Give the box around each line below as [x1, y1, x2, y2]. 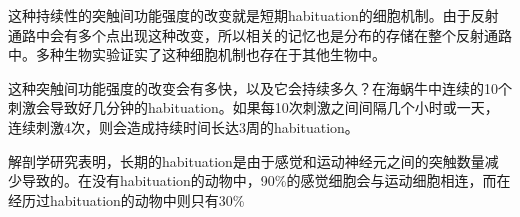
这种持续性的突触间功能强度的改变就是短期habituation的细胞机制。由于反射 [8, 5, 499, 25]
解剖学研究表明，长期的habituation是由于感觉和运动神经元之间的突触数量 [8, 150, 485, 171]
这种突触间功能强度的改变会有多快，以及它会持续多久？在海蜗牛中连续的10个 [8, 77, 512, 98]
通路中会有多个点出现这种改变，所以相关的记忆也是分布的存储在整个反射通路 [8, 24, 512, 45]
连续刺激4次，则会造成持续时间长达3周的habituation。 [8, 116, 359, 137]
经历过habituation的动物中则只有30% [8, 189, 245, 210]
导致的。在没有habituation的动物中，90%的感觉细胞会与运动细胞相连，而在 [21, 170, 511, 191]
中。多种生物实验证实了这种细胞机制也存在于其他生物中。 [8, 44, 386, 65]
